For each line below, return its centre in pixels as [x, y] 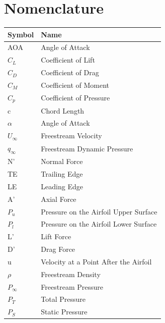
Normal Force [62, 161]
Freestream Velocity [71, 136]
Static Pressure [64, 312]
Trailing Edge [62, 173]
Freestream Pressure [72, 286]
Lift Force [56, 236]
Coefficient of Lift [68, 60]
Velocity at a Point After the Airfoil [96, 261]
